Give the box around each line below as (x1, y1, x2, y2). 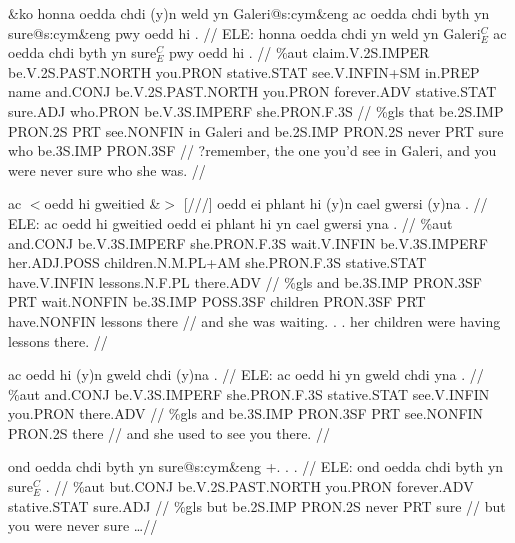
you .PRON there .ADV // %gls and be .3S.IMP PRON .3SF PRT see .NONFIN (8, 403, 484, 424)
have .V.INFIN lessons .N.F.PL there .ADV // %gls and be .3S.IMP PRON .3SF (8, 271, 482, 292)
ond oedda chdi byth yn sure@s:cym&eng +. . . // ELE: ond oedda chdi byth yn (8, 456, 504, 477)
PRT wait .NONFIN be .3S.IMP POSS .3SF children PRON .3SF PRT (8, 291, 426, 312)
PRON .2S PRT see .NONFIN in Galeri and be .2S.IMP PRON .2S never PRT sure (8, 120, 504, 141)
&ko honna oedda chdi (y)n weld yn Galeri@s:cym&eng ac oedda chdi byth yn (8, 3, 490, 23)
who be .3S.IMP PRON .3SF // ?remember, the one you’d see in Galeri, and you (8, 140, 497, 161)
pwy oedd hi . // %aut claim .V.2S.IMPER (168, 42, 430, 63)
